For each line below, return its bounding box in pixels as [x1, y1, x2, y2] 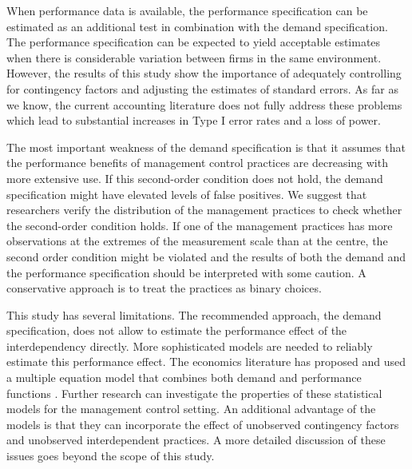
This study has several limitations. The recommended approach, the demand [6, 306, 382, 323]
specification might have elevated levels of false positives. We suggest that [6, 185, 367, 202]
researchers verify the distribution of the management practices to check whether [6, 201, 402, 218]
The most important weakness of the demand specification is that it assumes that [6, 138, 406, 155]
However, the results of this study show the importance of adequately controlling [6, 65, 402, 81]
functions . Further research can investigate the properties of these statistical [6, 384, 382, 401]
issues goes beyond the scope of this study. [6, 447, 215, 464]
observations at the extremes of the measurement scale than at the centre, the [6, 233, 388, 249]
